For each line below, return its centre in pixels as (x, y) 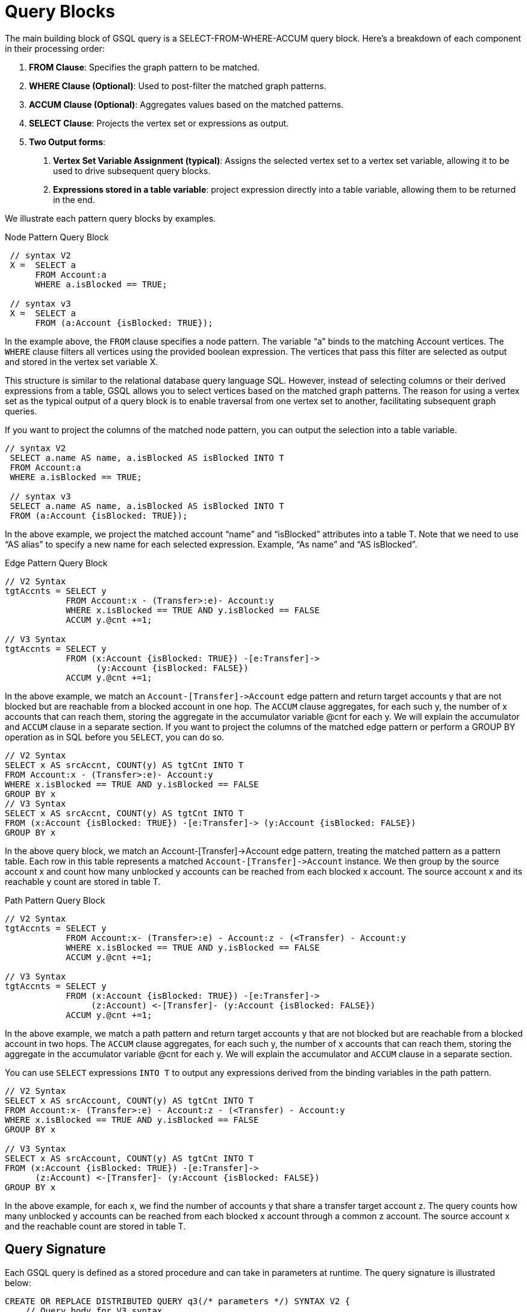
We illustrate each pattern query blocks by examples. (111, 218)
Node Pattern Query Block (57, 237)
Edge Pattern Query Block (56, 563)
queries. (21, 411)
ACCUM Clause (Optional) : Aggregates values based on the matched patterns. (186, 104)
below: (18, 1282)
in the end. (74, 199)
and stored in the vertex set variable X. (82, 361)
